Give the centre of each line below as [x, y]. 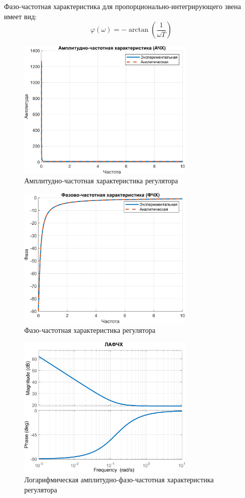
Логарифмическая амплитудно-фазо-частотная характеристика [119, 480]
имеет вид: [20, 16]
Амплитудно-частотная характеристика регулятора [101, 181]
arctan [138, 30]
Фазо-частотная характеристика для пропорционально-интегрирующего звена [122, 6]
